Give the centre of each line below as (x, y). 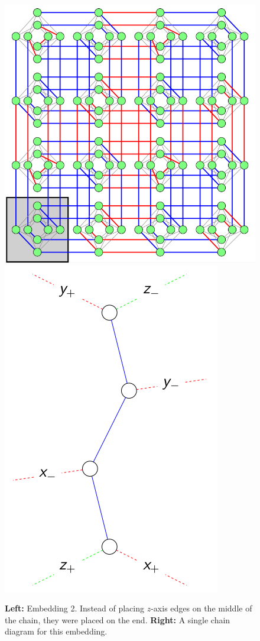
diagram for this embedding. (56, 631)
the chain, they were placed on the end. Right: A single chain (118, 619)
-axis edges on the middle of (201, 608)
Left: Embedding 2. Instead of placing (75, 608)
